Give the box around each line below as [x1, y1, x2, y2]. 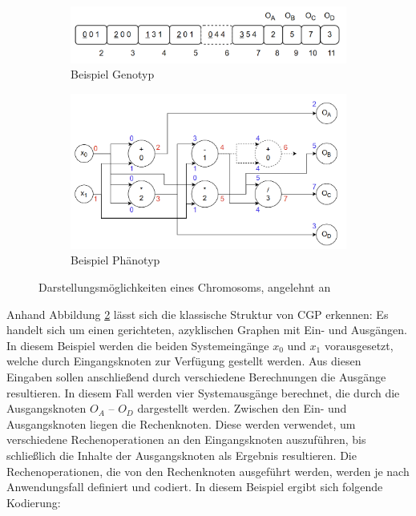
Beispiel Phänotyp [71, 252, 160, 268]
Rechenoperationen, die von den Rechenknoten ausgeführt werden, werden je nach [6, 462, 410, 479]
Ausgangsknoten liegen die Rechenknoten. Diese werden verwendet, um [6, 415, 356, 432]
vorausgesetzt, [324, 337, 394, 353]
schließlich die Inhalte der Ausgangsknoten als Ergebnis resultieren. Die [6, 446, 357, 463]
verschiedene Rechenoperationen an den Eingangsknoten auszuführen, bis [6, 431, 366, 448]
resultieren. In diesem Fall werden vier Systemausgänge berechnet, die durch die [6, 384, 400, 401]
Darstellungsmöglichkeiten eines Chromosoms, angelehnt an [38, 279, 331, 296]
